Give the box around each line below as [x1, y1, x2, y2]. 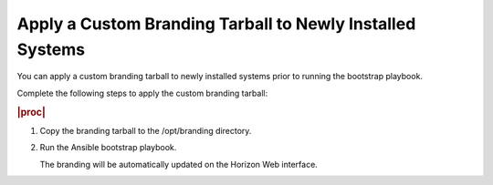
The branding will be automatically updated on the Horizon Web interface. [39, 159, 319, 170]
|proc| [16, 106, 46, 118]
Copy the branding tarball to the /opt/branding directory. [39, 125, 252, 136]
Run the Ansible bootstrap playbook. [39, 142, 177, 153]
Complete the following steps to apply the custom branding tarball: [16, 87, 268, 98]
